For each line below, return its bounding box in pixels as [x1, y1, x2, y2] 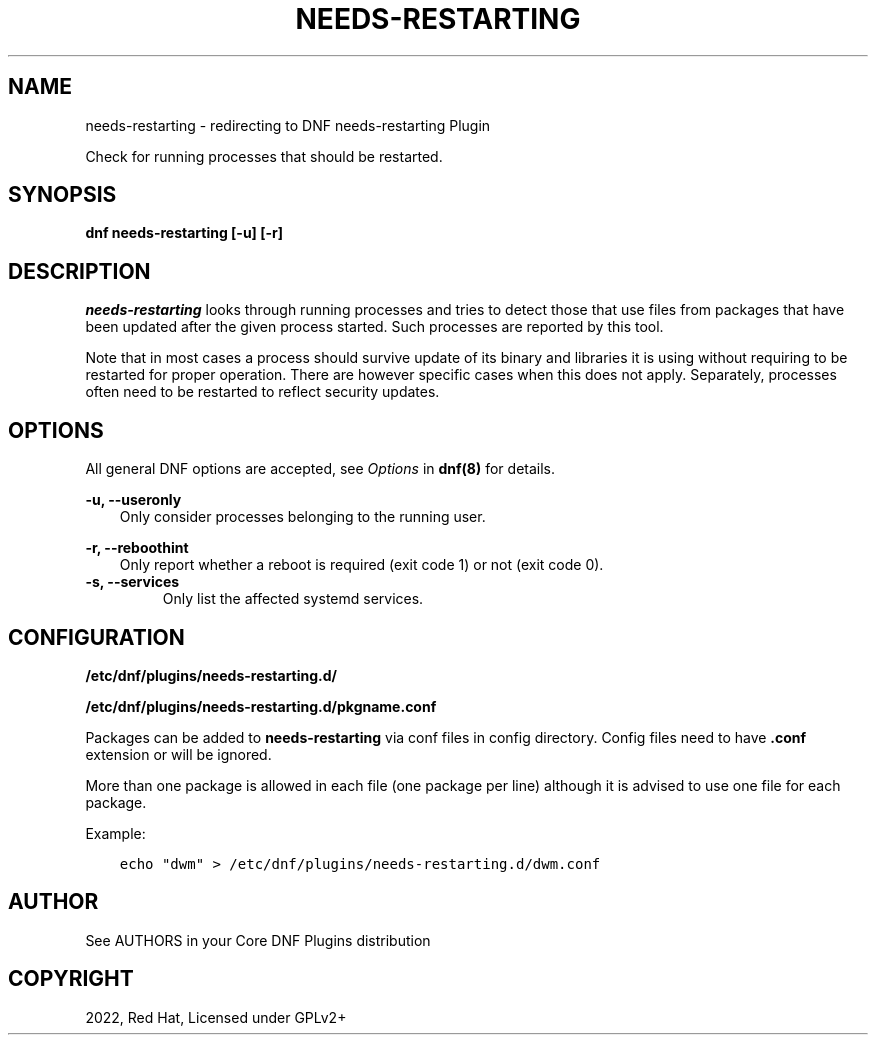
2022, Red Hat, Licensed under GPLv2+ [85, 1008, 347, 1026]
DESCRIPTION [8, 258, 151, 284]
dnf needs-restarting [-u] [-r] [85, 224, 284, 242]
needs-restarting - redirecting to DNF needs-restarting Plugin [85, 116, 491, 134]
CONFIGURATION [8, 624, 185, 650]
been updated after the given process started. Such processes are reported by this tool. [85, 318, 664, 336]
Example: [85, 824, 146, 842]
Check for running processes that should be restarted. [85, 147, 443, 165]
